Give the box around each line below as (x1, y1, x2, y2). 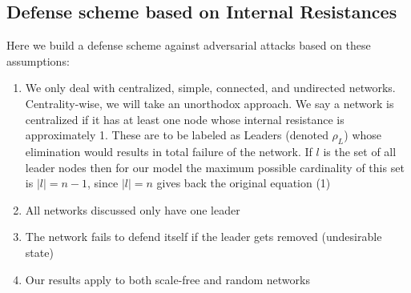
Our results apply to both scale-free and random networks (25, 271, 310, 287)
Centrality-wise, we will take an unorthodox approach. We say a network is (25, 94, 394, 111)
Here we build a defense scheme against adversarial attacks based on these (6, 37, 371, 54)
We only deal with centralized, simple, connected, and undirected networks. (25, 79, 396, 96)
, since (87, 175, 119, 191)
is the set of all (323, 142, 397, 159)
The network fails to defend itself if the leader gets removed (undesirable (25, 228, 382, 245)
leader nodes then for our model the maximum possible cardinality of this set (25, 159, 405, 175)
